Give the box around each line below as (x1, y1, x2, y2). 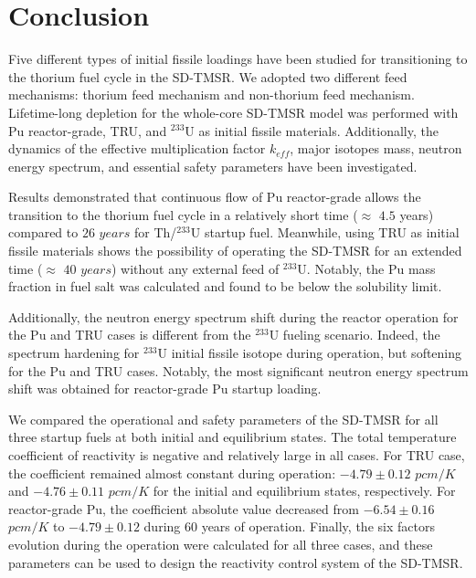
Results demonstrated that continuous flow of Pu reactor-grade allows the (8, 187, 421, 206)
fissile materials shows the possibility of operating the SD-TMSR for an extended (8, 241, 462, 260)
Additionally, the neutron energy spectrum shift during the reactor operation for (8, 307, 459, 326)
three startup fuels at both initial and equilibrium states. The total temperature (8, 427, 457, 447)
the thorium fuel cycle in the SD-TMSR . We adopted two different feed (8, 67, 407, 86)
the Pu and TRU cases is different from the (8, 325, 251, 344)
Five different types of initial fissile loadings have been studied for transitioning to (8, 49, 468, 68)
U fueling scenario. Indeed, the (269, 325, 440, 344)
